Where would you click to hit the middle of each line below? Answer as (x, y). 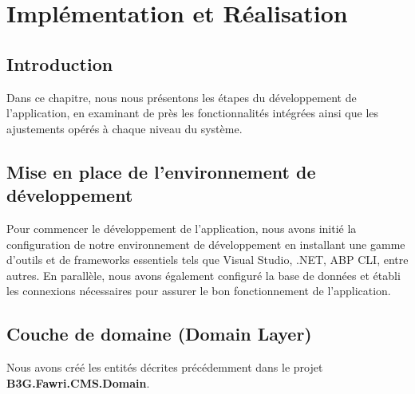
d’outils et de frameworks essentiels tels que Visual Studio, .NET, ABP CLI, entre (207, 260)
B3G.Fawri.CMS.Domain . (78, 382)
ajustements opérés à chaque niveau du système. (125, 128)
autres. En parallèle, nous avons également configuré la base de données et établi (204, 275)
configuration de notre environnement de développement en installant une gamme (206, 244)
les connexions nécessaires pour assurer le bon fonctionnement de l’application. (199, 291)
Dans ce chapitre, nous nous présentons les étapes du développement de (182, 97)
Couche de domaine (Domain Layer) (159, 334)
